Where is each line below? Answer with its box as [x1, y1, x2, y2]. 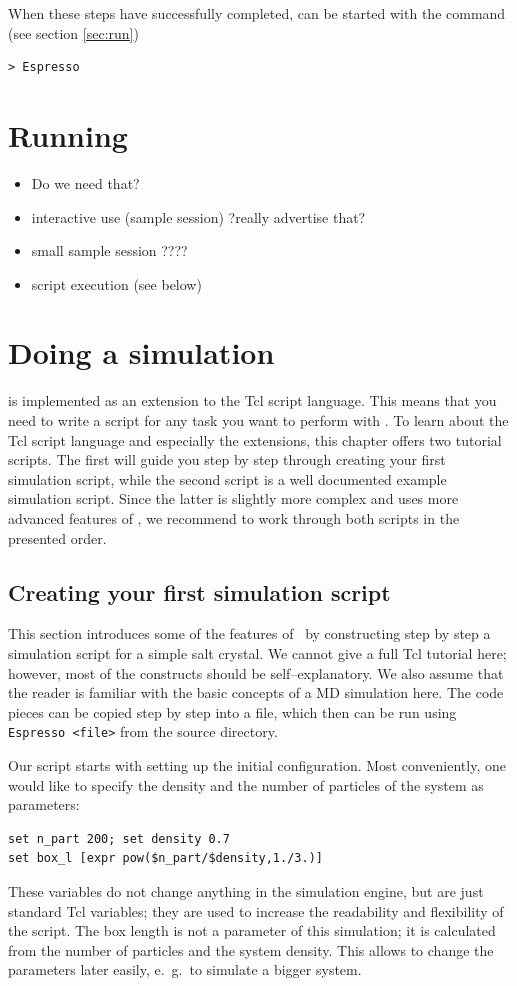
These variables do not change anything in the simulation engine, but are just [8, 880, 484, 901]
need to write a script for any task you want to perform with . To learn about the [8, 410, 509, 430]
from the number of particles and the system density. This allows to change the [8, 939, 494, 960]
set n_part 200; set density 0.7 [8, 831, 230, 846]
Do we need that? [31, 172, 140, 193]
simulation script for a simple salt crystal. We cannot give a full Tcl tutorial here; [8, 642, 507, 663]
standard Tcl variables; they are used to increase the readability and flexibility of [8, 900, 504, 921]
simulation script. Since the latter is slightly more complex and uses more [8, 488, 459, 509]
